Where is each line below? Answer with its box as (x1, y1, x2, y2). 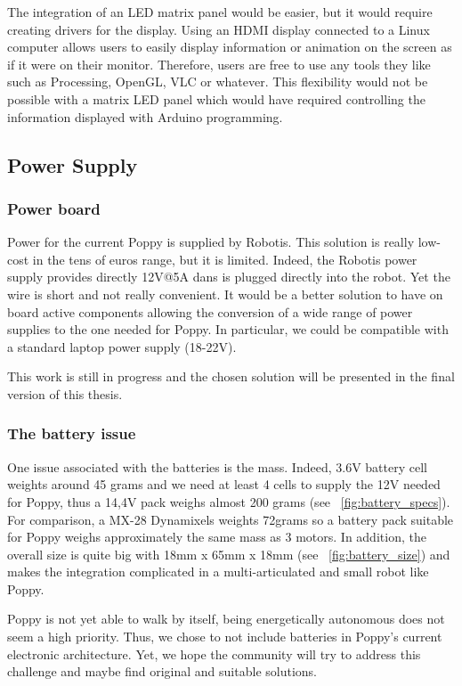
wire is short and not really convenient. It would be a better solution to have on (7, 284, 443, 303)
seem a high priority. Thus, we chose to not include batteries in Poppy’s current (7, 627, 442, 646)
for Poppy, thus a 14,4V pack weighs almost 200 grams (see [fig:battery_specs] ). (7, 492, 450, 510)
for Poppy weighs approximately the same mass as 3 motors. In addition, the (7, 527, 426, 546)
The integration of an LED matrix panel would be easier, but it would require (7, 3, 433, 20)
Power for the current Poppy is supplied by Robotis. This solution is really (7, 233, 415, 251)
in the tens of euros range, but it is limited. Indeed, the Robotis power (32, 249, 417, 268)
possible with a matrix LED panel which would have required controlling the (7, 89, 426, 108)
